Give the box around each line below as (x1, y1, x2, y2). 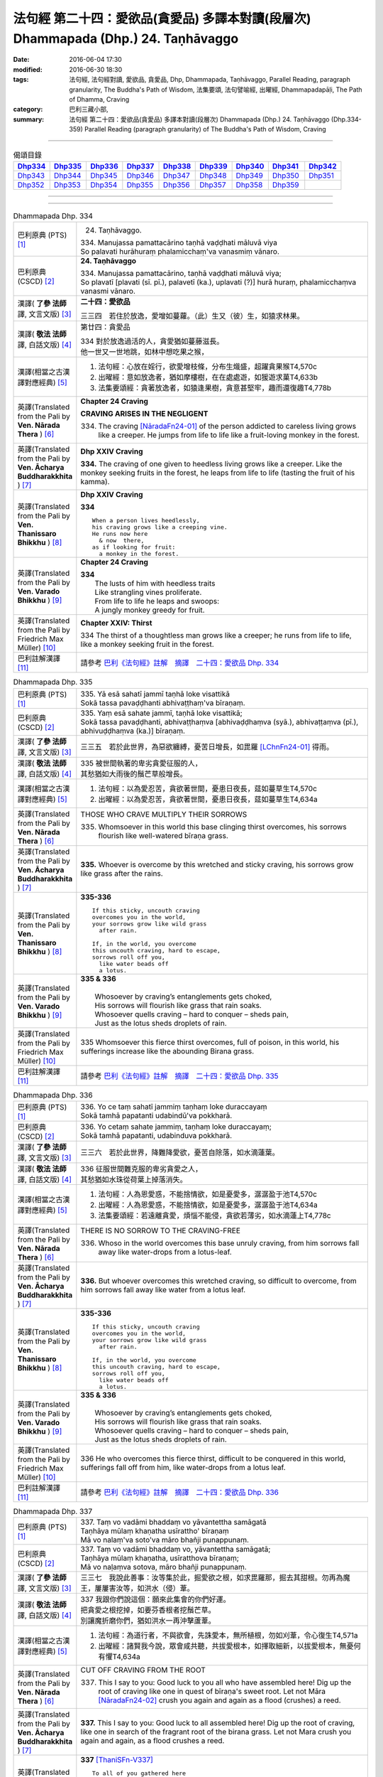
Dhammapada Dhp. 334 (13, 211, 94, 221)
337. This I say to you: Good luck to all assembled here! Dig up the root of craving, (80, 1718, 355, 1728)
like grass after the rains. (80, 868, 163, 878)
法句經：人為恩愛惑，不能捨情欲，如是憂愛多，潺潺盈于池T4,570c (98, 1189, 317, 1199)
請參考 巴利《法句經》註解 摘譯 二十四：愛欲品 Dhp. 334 (80, 658, 279, 668)
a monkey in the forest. (99, 550, 179, 558)
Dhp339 (199, 161, 228, 171)
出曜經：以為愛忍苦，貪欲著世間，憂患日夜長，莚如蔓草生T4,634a (98, 794, 318, 804)
